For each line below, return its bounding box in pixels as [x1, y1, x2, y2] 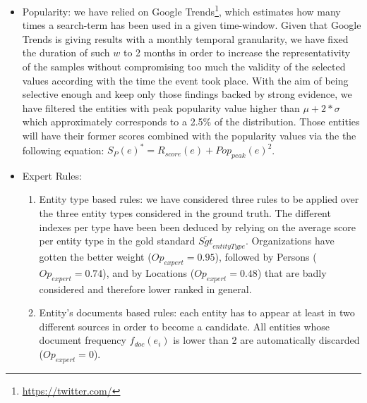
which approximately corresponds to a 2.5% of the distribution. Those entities [22, 114, 360, 129]
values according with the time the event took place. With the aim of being [22, 73, 349, 87]
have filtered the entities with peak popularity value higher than [22, 100, 300, 115]
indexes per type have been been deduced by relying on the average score [39, 219, 356, 234]
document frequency [39, 333, 126, 347]
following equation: [22, 142, 104, 157]
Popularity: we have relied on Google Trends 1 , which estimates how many [22, 2, 341, 18]
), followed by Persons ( [215, 249, 317, 264]
